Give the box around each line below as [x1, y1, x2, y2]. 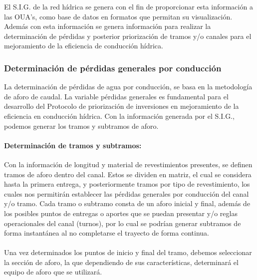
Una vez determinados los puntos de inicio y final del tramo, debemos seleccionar [4, 247, 252, 258]
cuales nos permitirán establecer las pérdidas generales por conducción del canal [4, 188, 249, 199]
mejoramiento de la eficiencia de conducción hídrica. [4, 40, 163, 51]
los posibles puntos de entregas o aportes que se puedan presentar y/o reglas [4, 208, 238, 218]
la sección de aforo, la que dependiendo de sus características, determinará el [4, 257, 239, 267]
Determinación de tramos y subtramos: [4, 140, 142, 150]
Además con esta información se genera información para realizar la [4, 21, 211, 31]
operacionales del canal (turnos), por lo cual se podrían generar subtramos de [4, 218, 241, 228]
